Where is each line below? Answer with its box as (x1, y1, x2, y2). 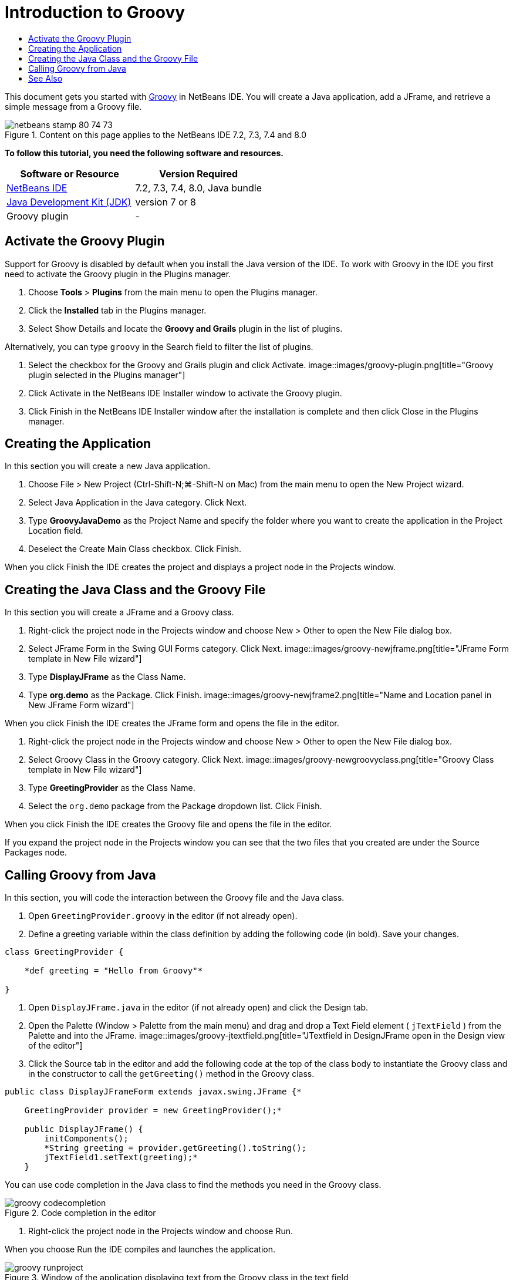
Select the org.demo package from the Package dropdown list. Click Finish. (28, 801, 322, 811)
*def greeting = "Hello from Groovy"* (24, 966, 203, 976)
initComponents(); (44, 1134, 129, 1144)
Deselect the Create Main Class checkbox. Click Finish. (28, 544, 242, 554)
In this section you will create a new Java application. (5, 461, 211, 471)
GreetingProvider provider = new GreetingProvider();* (24, 1106, 282, 1116)
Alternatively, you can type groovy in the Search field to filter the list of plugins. (5, 341, 313, 352)
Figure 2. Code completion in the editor (5, 1208, 156, 1218)
